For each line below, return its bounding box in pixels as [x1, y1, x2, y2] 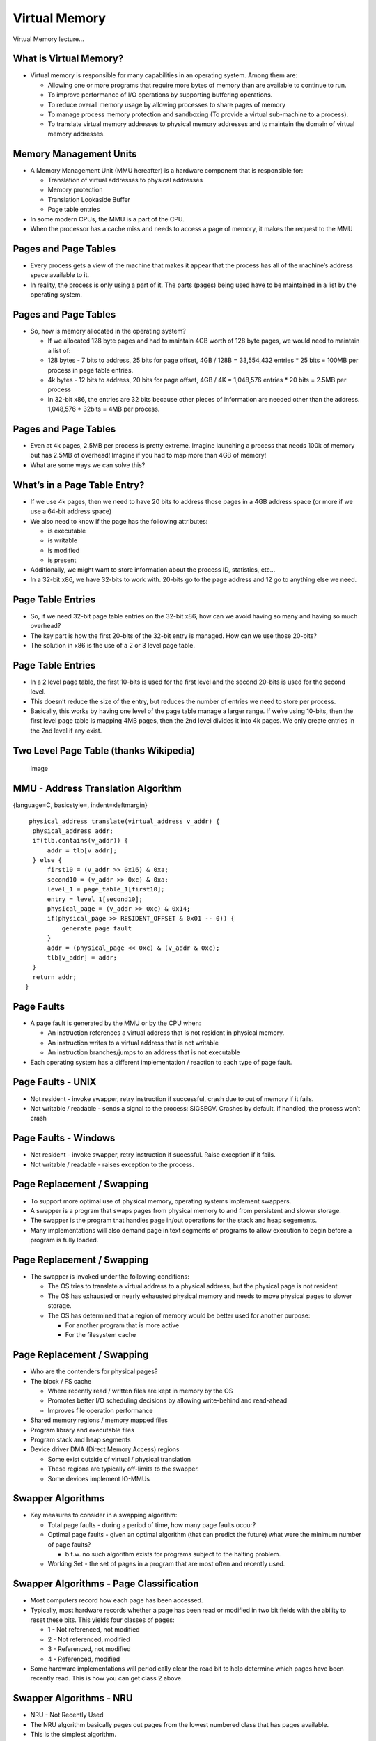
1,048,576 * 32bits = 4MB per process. [47, 405, 160, 414]
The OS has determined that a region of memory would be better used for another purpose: [47, 1311, 311, 1320]
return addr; [32, 973, 77, 981]
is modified [47, 546, 80, 554]
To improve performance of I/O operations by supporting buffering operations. [47, 91, 273, 99]
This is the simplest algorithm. [30, 1731, 116, 1739]
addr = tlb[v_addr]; [47, 846, 118, 854]
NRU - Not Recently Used [30, 1710, 104, 1719]
